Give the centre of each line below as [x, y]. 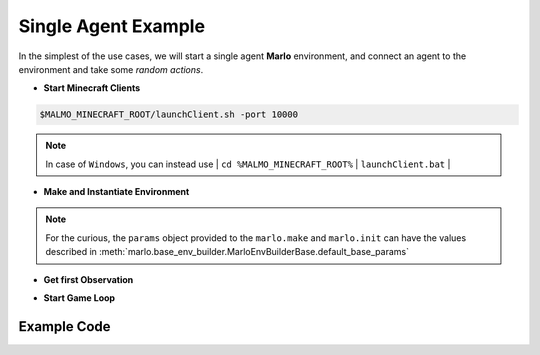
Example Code [64, 326]
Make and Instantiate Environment [116, 192]
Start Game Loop [79, 298]
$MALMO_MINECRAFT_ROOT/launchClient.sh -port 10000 [169, 114]
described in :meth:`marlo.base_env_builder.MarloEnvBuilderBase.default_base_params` [227, 252]
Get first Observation [88, 279]
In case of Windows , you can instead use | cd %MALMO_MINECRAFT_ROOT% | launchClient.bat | [248, 164]
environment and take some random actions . [111, 69]
